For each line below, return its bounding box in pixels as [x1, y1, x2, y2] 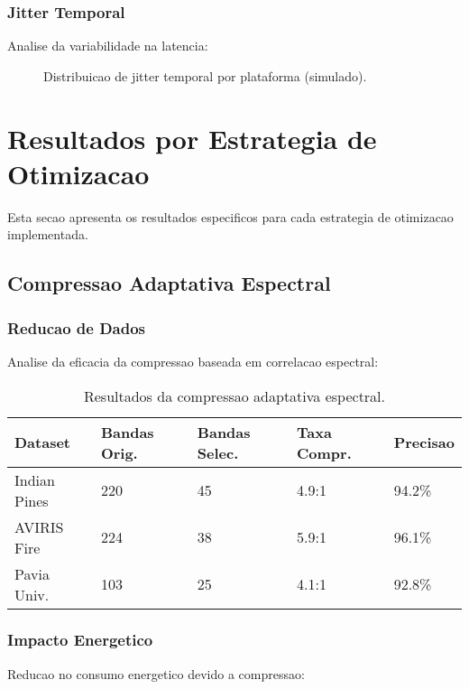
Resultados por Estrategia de [7, 119, 377, 156]
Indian [14, 469, 55, 490]
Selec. [197, 442, 239, 463]
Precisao [393, 432, 455, 452]
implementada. [7, 225, 88, 244]
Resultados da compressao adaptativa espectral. [83, 385, 386, 406]
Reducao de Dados [7, 316, 146, 339]
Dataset [14, 432, 71, 452]
